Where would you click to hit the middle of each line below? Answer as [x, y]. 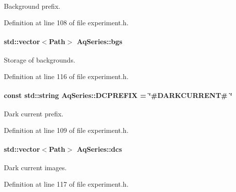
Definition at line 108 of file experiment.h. [66, 22]
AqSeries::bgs [100, 41]
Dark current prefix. [34, 113]
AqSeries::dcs [100, 149]
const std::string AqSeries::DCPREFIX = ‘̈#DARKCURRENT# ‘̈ [118, 95]
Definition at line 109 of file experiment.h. [66, 130]
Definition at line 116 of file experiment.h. [66, 76]
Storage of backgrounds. [40, 59]
